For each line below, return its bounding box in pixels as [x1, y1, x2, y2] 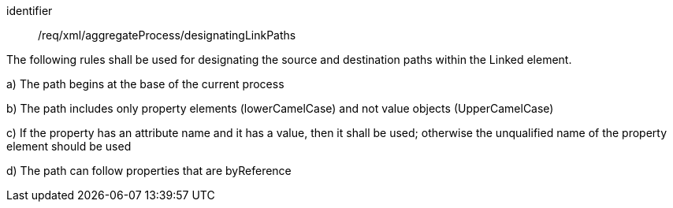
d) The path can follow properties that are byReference [6, 164, 292, 177]
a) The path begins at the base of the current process [6, 77, 284, 91]
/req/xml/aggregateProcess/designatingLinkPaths [38, 28, 296, 42]
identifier [6, 4, 53, 17]
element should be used [6, 139, 132, 153]
